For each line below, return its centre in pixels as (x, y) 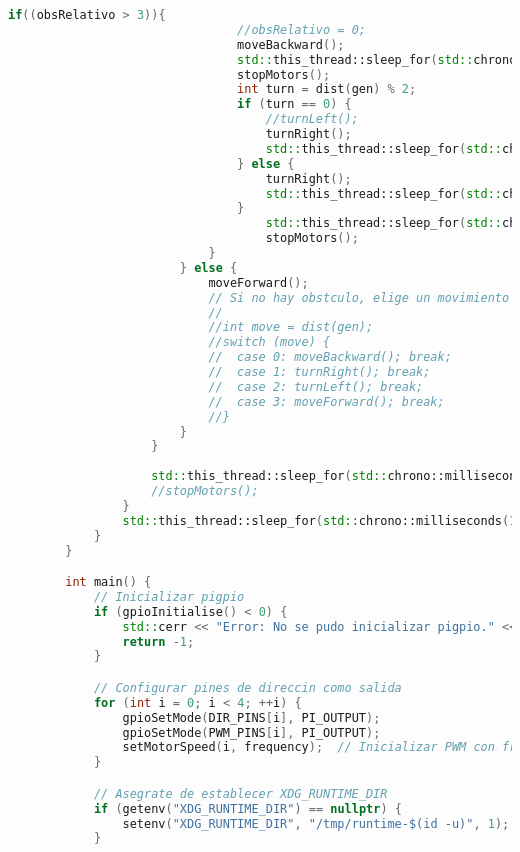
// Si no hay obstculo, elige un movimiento (359, 297)
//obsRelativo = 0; (301, 29)
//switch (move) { (269, 342)
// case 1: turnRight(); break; (319, 372)
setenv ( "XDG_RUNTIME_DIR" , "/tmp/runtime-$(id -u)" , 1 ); (316, 823)
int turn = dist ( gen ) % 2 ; (327, 89)
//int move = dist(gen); (291, 327)
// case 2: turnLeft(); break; (316, 386)
